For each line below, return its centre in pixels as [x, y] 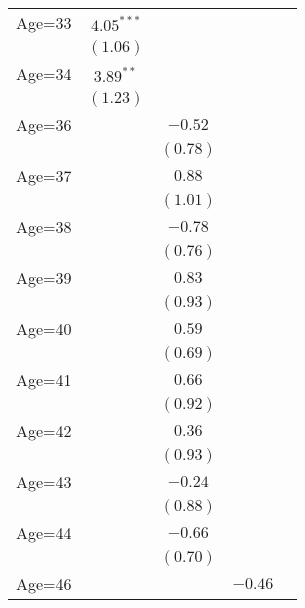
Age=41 [44, 379]
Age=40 [44, 328]
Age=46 [44, 583]
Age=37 [44, 175]
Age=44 [44, 532]
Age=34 [44, 73]
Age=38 [44, 226]
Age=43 [44, 481]
